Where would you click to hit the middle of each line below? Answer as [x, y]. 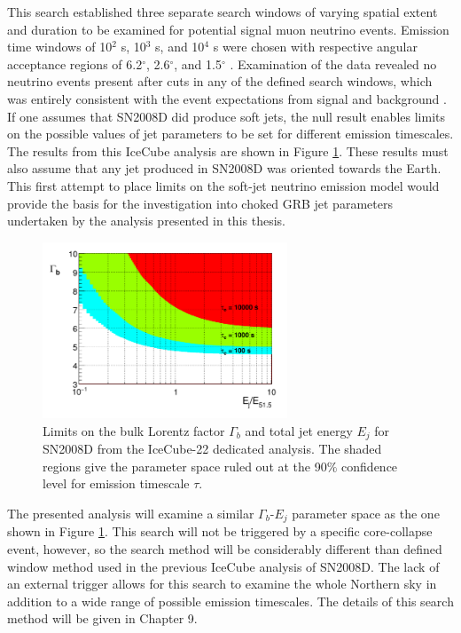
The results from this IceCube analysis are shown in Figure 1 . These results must [228, 150]
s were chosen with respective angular [315, 47]
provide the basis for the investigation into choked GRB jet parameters [200, 203]
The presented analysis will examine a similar [131, 513]
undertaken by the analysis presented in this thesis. [146, 221]
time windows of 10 [60, 47]
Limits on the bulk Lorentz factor [134, 430]
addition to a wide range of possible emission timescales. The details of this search [230, 601]
